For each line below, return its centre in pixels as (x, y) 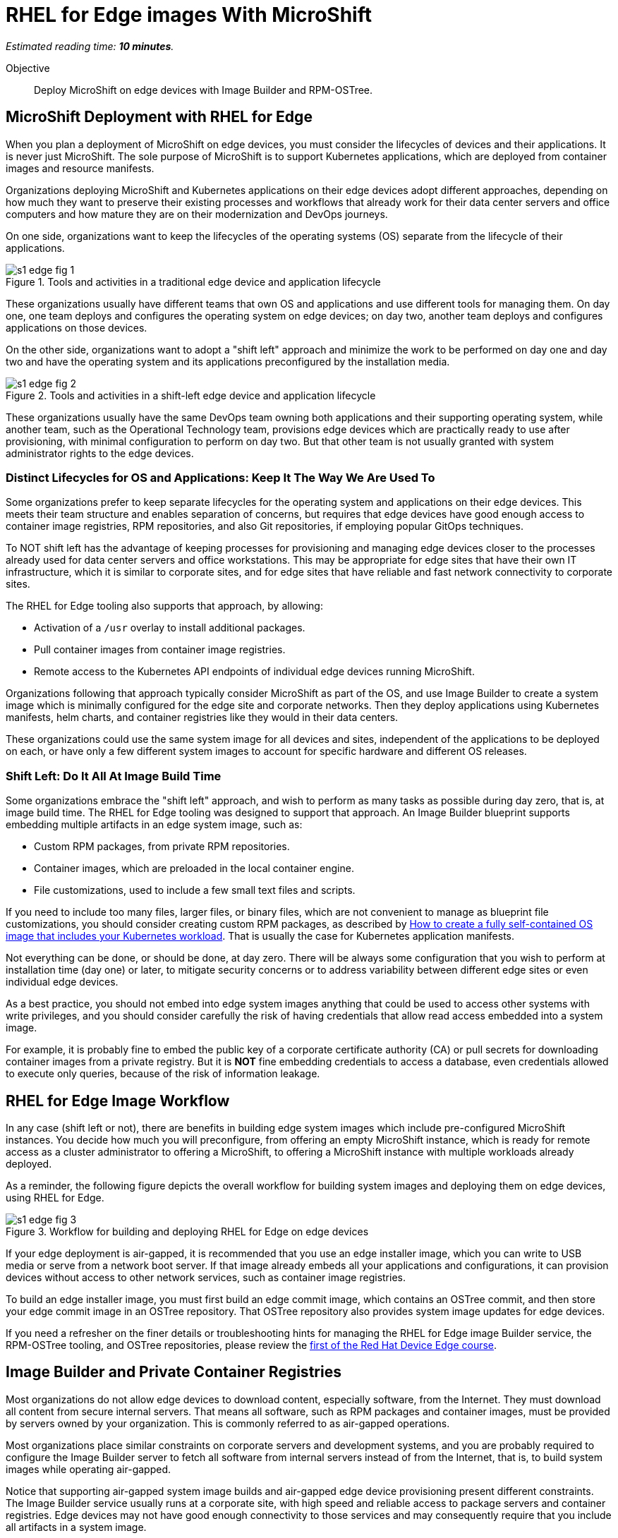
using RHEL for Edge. (55, 1197)
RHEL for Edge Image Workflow (118, 1101)
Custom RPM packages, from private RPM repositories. (162, 847)
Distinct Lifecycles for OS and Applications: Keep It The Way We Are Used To (220, 477)
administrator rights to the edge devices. (100, 453)
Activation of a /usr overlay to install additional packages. (170, 628)
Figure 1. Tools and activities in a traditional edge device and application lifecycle (193, 281)
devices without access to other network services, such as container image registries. (206, 1277)
